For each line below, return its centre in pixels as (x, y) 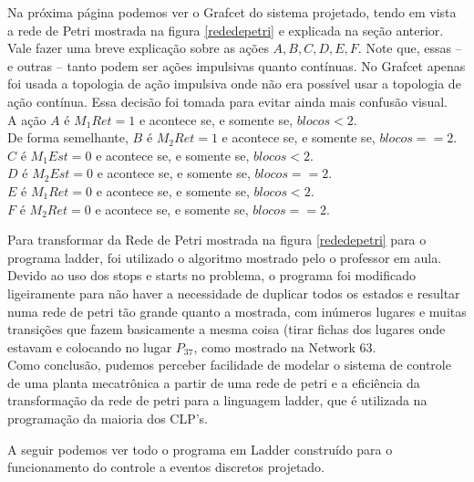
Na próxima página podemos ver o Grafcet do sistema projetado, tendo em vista (232, 12)
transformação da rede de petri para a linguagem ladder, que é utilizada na (217, 400)
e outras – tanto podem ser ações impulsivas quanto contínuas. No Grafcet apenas (237, 65)
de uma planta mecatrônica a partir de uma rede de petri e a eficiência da (214, 382)
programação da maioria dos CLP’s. (108, 419)
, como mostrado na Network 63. (285, 346)
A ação (27, 119)
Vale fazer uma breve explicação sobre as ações (138, 48)
